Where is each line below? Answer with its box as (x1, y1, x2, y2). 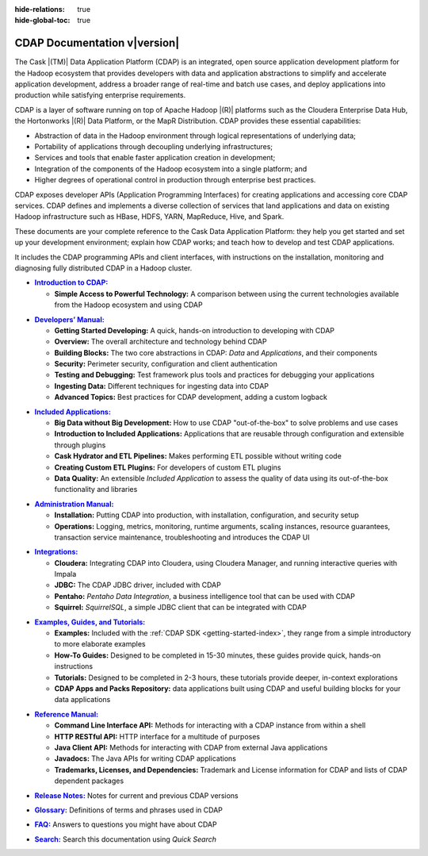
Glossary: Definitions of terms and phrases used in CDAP (34, 805, 224, 815)
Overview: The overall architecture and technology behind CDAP (54, 337, 267, 347)
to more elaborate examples (54, 639, 146, 649)
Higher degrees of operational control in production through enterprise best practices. (34, 175, 316, 185)
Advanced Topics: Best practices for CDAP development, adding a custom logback (54, 393, 328, 402)
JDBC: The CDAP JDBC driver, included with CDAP (54, 580, 221, 590)
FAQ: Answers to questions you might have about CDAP (34, 820, 217, 829)
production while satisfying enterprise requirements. (14, 90, 186, 100)
